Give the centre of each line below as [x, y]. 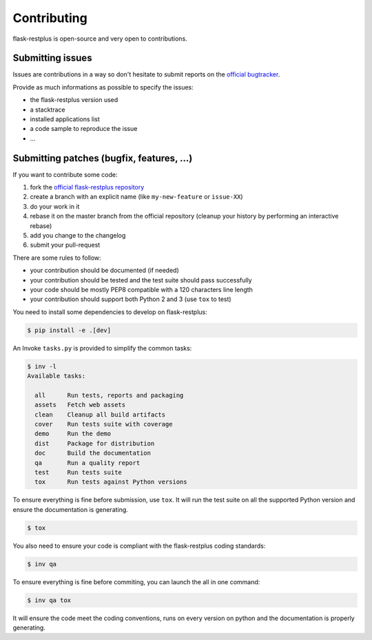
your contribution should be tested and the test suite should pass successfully [141, 280]
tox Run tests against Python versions [111, 482]
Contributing [50, 18]
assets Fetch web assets [80, 405]
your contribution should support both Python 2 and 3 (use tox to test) [131, 299]
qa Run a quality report [87, 463]
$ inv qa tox [49, 600]
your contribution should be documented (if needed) [104, 270]
